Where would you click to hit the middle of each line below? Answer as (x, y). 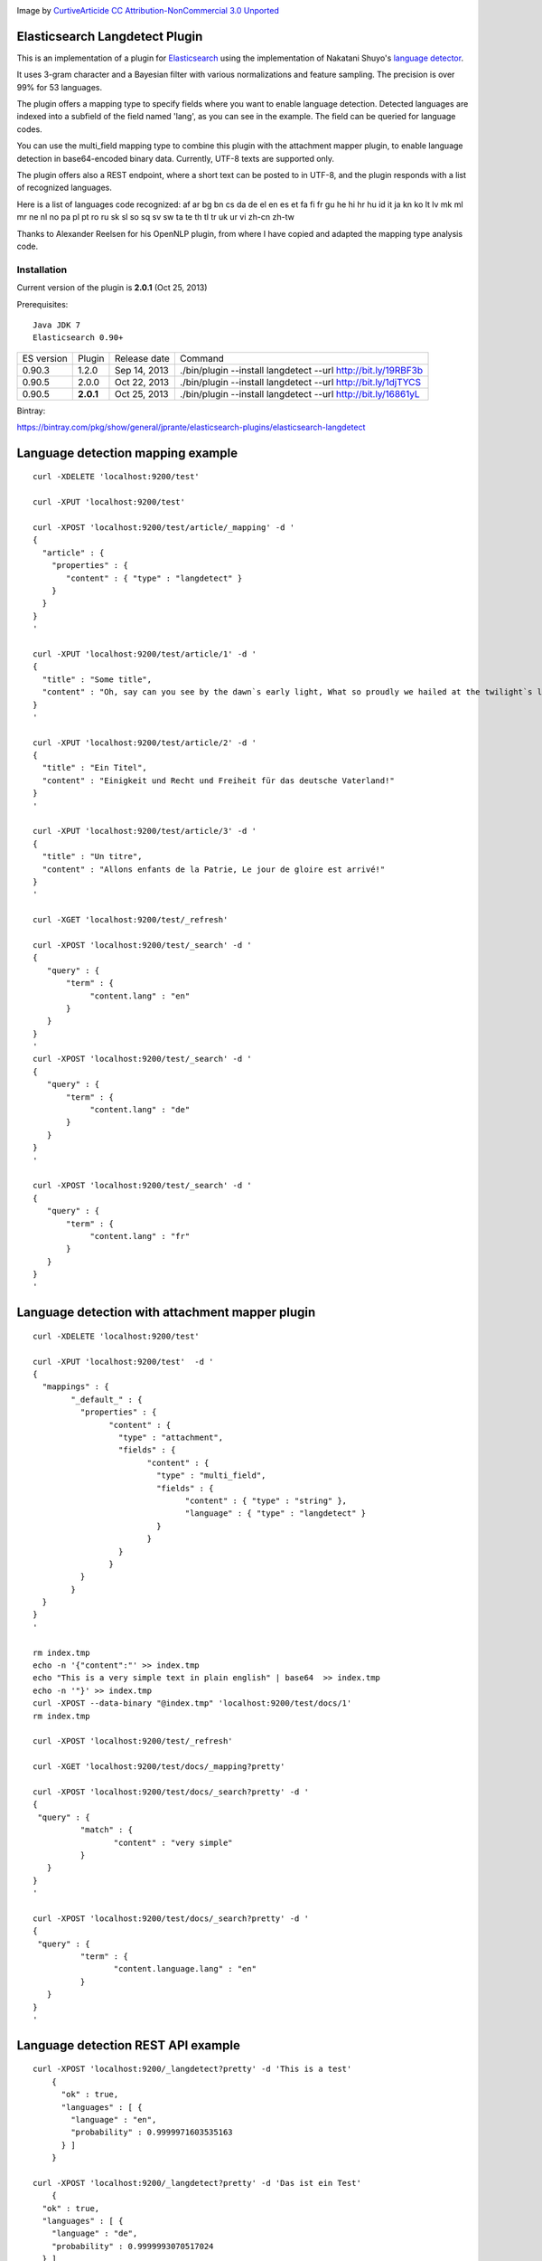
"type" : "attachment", (171, 1438)
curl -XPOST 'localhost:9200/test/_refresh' (133, 1741)
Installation (42, 270)
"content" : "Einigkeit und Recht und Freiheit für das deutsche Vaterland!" (218, 780)
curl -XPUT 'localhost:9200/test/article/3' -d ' (145, 831)
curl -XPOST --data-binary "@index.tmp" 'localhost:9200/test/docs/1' (192, 1703)
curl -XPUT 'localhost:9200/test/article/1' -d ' (145, 654)
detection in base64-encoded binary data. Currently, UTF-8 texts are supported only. (175, 158)
